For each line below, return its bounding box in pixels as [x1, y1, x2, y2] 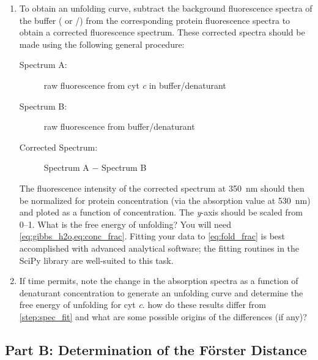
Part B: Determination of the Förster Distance [5, 340, 307, 359]
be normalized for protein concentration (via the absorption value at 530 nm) [19, 193, 311, 206]
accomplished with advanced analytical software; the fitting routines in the [19, 241, 300, 254]
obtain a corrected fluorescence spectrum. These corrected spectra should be [19, 26, 305, 39]
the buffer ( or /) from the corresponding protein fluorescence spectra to [19, 13, 290, 26]
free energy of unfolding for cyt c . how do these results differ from [19, 298, 267, 311]
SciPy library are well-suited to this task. [19, 253, 174, 266]
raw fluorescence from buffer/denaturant [43, 120, 195, 133]
